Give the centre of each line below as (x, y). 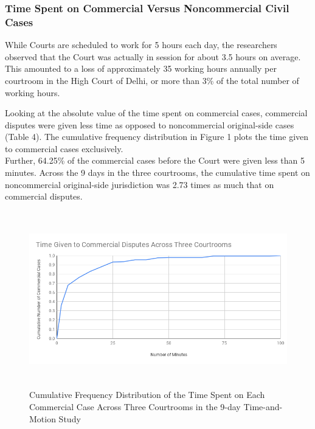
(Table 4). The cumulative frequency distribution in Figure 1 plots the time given (157, 137)
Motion (43, 418)
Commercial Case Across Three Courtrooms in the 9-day (135, 407)
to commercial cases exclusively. (64, 148)
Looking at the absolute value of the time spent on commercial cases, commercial (156, 113)
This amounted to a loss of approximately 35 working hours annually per (141, 68)
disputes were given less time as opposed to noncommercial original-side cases (150, 124)
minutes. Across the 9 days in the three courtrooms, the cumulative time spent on (157, 173)
